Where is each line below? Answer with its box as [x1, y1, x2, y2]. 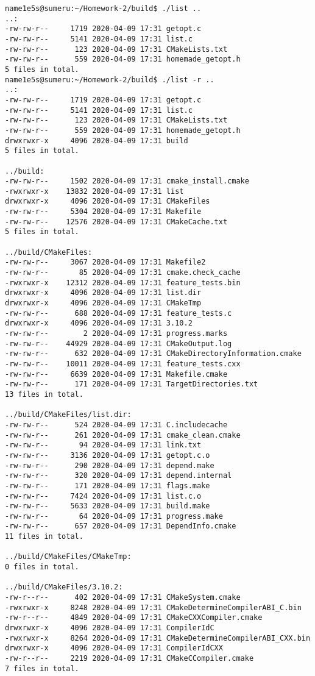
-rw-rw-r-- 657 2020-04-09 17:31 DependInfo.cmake [5, 522, 236, 531]
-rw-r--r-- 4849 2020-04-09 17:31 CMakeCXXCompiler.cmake [5, 613, 263, 622]
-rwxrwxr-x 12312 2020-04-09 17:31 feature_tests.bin [5, 278, 241, 287]
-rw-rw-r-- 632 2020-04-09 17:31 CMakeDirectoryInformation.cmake [5, 349, 302, 358]
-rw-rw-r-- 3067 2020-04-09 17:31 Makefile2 [5, 258, 206, 267]
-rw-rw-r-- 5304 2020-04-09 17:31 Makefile [5, 207, 202, 216]
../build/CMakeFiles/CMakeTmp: [5, 552, 132, 561]
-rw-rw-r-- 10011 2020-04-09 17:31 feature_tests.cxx [5, 359, 241, 368]
